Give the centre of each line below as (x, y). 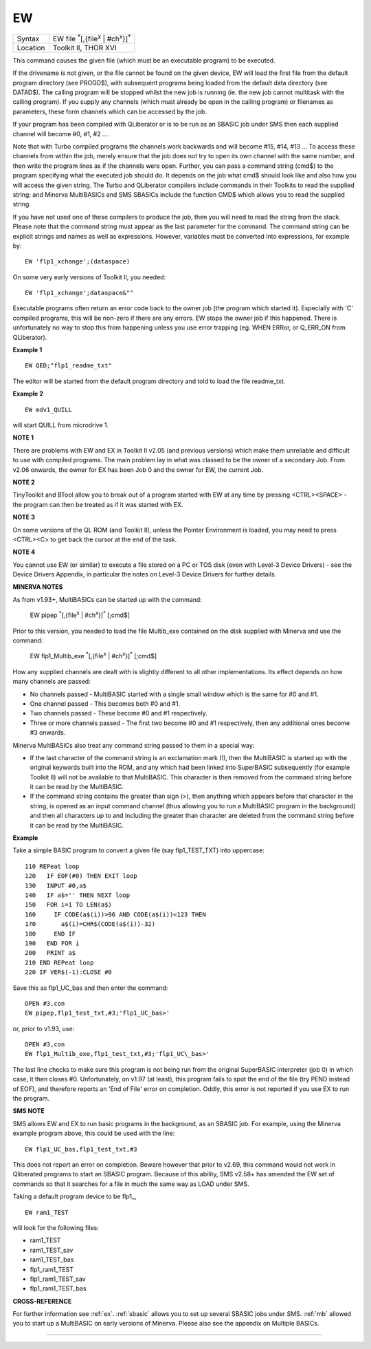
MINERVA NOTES (38, 587)
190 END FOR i (52, 943)
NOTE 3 (24, 517)
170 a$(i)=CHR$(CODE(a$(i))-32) (90, 924)
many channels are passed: (52, 682)
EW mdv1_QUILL (48, 410)
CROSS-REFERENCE (42, 1301)
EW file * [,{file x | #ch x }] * (92, 38)
